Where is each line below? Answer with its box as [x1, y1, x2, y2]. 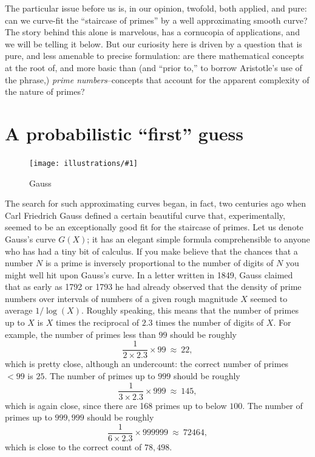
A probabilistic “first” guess [5, 120, 244, 145]
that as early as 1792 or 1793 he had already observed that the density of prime [5, 280, 302, 293]
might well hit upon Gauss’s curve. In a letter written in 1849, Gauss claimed [5, 268, 293, 281]
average [5, 304, 33, 317]
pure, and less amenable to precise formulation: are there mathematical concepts [5, 49, 304, 62]
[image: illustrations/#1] [29, 159, 138, 168]
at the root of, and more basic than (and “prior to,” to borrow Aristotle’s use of [5, 61, 302, 74]
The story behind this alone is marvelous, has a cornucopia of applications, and [5, 26, 300, 38]
